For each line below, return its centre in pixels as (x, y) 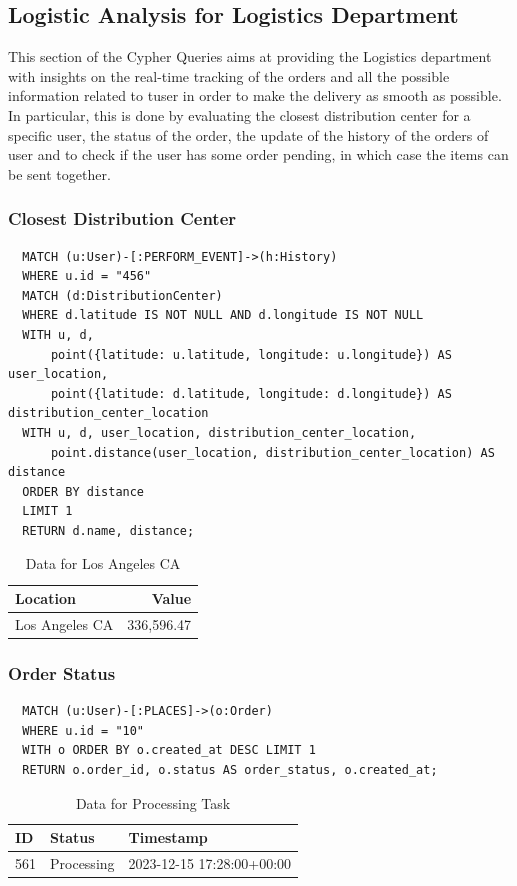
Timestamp (168, 837)
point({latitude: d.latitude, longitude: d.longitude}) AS (251, 393)
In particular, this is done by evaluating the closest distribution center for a (239, 114)
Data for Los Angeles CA (103, 563)
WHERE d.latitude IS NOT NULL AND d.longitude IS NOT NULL (223, 315)
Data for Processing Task (153, 802)
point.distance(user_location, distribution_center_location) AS (272, 452)
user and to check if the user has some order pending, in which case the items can (258, 154)
